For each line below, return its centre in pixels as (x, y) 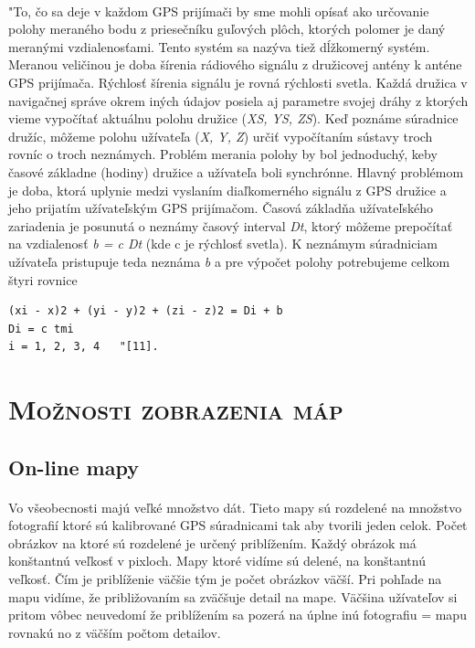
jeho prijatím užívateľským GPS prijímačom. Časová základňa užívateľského (221, 208)
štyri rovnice (43, 279)
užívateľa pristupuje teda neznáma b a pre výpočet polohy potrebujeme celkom (229, 261)
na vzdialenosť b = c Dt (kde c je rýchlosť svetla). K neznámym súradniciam (223, 244)
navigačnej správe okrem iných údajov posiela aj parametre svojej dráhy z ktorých (238, 100)
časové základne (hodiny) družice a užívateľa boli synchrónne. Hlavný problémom (236, 171)
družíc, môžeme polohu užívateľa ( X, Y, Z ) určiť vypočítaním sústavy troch (221, 136)
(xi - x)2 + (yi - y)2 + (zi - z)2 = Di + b (146, 311)
